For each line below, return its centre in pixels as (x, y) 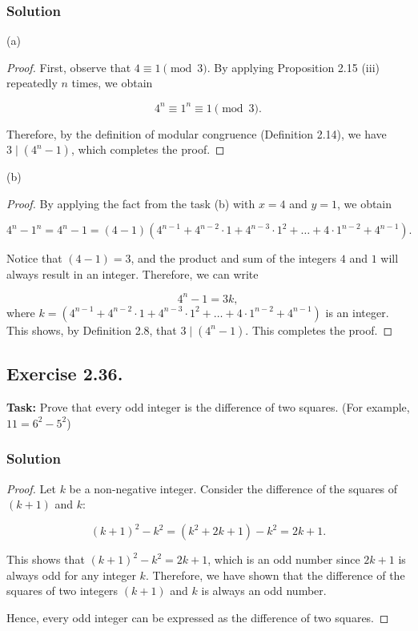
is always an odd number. (264, 591)
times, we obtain (112, 83)
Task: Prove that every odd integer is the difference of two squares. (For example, (208, 407)
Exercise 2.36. (65, 374)
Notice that (34, 258)
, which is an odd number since (284, 559)
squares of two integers (62, 591)
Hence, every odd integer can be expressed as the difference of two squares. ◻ (198, 618)
